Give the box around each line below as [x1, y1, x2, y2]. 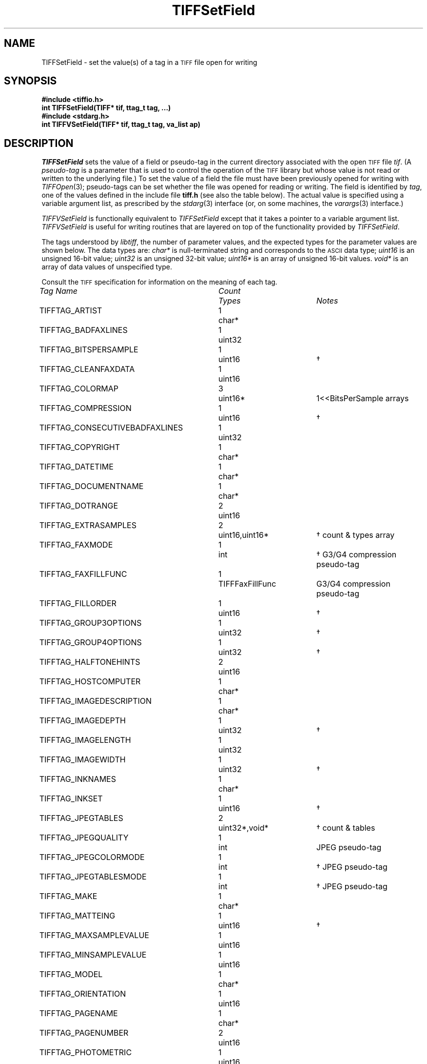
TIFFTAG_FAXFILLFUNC [39, 569, 127, 579]
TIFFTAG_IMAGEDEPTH [39, 716, 126, 726]
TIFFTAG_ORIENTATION [39, 989, 126, 999]
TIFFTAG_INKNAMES [39, 774, 116, 784]
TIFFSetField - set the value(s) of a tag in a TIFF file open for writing [41, 58, 257, 66]
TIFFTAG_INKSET [39, 794, 103, 804]
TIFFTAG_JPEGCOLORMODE [39, 852, 145, 862]
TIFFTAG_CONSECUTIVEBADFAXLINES [39, 423, 183, 433]
